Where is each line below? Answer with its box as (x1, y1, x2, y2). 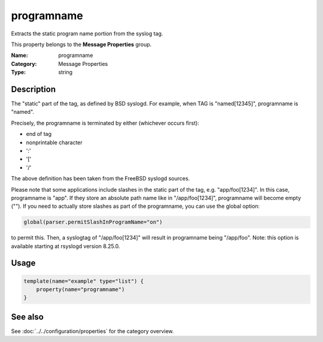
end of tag (26, 131, 52, 138)
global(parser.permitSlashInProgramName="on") (23, 219, 163, 226)
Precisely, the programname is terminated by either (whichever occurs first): (11, 119, 200, 126)
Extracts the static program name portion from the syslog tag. (11, 30, 163, 37)
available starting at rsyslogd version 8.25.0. (11, 243, 120, 250)
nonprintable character (26, 138, 83, 146)
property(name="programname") (36, 286, 125, 293)
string (58, 69, 73, 76)
